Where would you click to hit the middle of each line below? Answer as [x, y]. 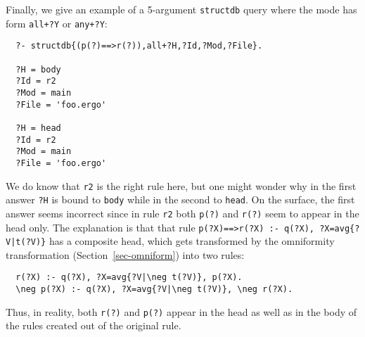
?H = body [38, 69]
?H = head [38, 128]
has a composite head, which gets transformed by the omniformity [192, 241]
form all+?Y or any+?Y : [57, 23]
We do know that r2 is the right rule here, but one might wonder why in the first [181, 185]
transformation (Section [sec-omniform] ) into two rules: [125, 254]
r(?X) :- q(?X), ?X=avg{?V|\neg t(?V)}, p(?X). [129, 278]
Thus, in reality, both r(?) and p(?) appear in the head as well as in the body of [181, 311]
